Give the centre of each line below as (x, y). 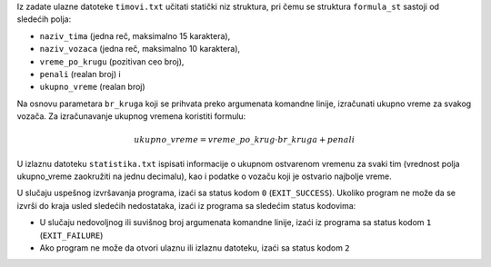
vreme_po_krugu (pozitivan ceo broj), (112, 61)
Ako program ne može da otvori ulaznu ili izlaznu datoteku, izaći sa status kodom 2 (195, 248)
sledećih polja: (44, 19)
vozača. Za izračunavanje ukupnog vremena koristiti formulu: (131, 116)
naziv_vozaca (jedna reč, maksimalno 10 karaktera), (140, 49)
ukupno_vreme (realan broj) (92, 87)
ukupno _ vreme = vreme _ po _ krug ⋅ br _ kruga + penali (244, 140)
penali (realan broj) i (80, 74)
